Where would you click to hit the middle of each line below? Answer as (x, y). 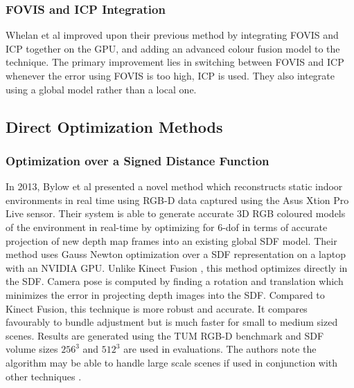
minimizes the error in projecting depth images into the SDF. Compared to (165, 294)
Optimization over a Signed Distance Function (138, 160)
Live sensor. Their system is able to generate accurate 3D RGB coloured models (176, 213)
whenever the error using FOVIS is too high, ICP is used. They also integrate (170, 75)
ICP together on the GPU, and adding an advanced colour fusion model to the (173, 48)
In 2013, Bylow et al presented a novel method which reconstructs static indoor (174, 186)
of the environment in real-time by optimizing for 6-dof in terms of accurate (167, 227)
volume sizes (32, 349)
